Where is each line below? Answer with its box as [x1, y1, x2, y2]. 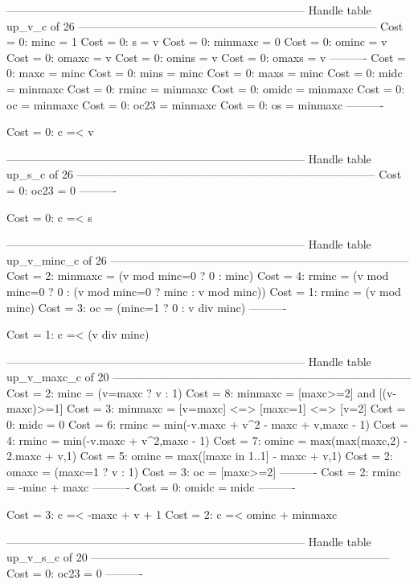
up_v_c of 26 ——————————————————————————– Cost [6, 17, 404, 34]
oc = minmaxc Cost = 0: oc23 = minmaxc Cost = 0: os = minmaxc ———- [6, 96, 384, 113]
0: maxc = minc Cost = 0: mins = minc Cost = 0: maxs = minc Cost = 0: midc [6, 64, 403, 81]
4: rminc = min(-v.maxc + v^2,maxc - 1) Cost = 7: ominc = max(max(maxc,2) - [6, 431, 408, 448]
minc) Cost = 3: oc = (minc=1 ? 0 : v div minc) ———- [6, 298, 287, 315]
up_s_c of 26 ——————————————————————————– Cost [6, 166, 402, 183]
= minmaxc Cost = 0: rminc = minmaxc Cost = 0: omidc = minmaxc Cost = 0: [6, 80, 405, 97]
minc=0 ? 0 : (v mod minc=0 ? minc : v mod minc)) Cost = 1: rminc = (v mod [6, 282, 401, 299]
